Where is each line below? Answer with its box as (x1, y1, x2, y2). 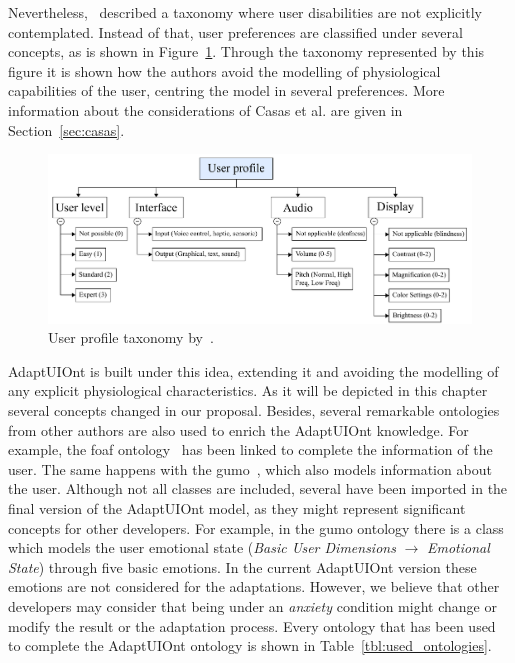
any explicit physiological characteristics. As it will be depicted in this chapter (8, 380, 488, 401)
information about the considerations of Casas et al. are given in (8, 99, 403, 120)
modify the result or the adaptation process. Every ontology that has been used (8, 615, 496, 636)
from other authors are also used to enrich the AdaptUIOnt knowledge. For (8, 419, 469, 440)
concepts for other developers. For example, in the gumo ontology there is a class (8, 517, 504, 538)
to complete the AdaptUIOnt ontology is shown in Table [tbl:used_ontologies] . (8, 635, 492, 656)
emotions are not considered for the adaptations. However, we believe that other (8, 576, 500, 597)
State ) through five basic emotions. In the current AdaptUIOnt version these (8, 556, 477, 577)
